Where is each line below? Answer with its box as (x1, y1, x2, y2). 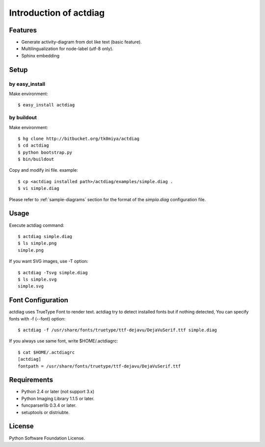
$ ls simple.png (18, 240, 57, 246)
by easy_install (9, 80, 46, 87)
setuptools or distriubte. (21, 409, 70, 415)
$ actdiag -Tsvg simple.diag (18, 270, 88, 275)
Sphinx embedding (21, 53, 60, 58)
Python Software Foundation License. (9, 435, 85, 441)
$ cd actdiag (18, 143, 49, 148)
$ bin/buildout (18, 157, 54, 162)
